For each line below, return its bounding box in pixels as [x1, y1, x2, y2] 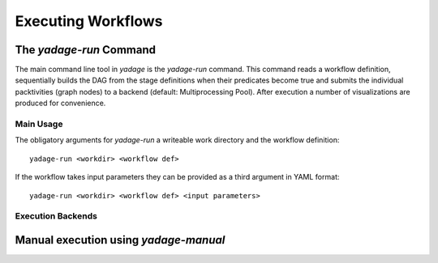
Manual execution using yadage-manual [15, 233, 225, 247]
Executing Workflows [15, 12, 163, 30]
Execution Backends [15, 210, 97, 222]
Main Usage [15, 118, 63, 129]
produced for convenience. [15, 98, 106, 108]
